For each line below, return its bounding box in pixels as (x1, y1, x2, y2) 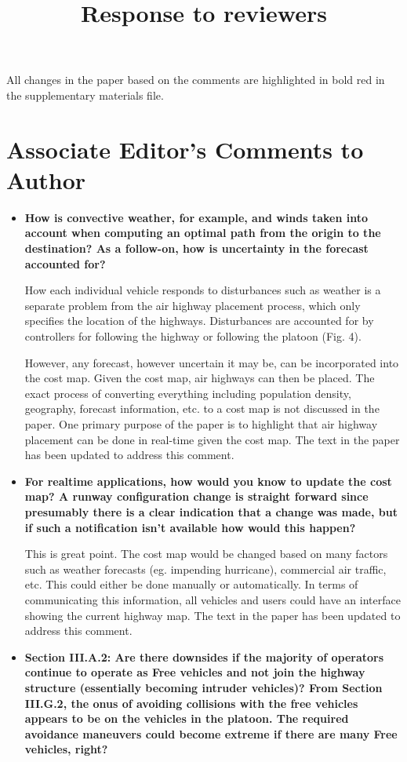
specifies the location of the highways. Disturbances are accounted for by (24, 312, 374, 329)
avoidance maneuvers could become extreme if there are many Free (24, 725, 398, 742)
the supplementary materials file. (6, 86, 164, 103)
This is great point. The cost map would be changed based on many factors (24, 545, 388, 562)
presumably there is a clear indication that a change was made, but (24, 503, 398, 520)
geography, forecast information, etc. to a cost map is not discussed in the (24, 400, 380, 417)
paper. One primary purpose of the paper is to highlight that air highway (24, 416, 378, 432)
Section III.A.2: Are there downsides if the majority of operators (24, 648, 384, 665)
